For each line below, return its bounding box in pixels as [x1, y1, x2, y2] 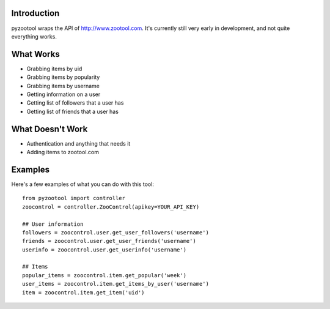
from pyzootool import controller [22, 195, 125, 202]
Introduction [11, 8, 60, 18]
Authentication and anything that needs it [26, 140, 131, 147]
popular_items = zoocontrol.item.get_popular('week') [22, 272, 186, 278]
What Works [11, 49, 61, 59]
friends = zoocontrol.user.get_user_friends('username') [22, 237, 197, 245]
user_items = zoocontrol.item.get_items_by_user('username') [22, 280, 209, 288]
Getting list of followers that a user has [26, 99, 124, 106]
